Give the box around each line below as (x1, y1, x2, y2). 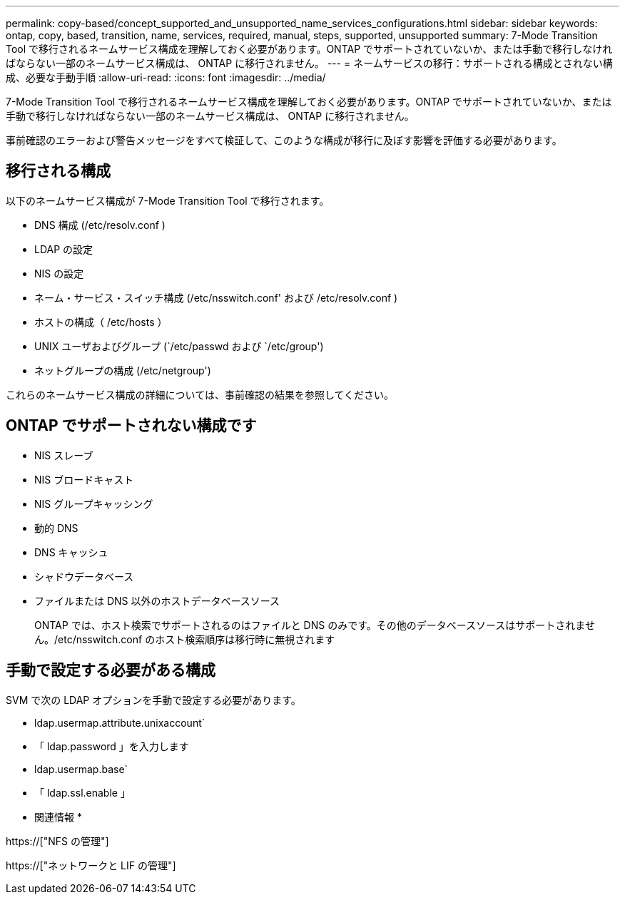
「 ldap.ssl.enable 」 (34, 786, 131, 799)
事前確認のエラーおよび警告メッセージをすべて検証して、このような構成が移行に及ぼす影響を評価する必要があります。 (6, 134, 562, 146)
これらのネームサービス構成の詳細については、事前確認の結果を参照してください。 (6, 388, 395, 401)
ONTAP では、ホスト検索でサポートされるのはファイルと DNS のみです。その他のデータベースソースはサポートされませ (34, 618, 595, 631)
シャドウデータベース (34, 570, 134, 583)
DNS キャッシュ (34, 546, 108, 558)
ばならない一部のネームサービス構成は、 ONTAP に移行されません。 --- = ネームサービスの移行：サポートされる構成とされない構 (6, 57, 613, 69)
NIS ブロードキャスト (34, 473, 134, 486)
